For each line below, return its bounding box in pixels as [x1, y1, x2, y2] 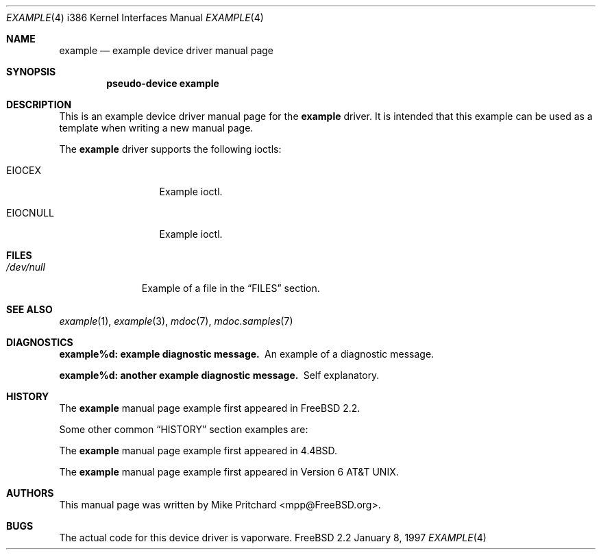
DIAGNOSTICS [6, 336, 73, 348]
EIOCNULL [6, 207, 54, 219]
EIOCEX [6, 164, 42, 176]
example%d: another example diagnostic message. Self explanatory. [59, 369, 380, 381]
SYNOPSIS [6, 66, 56, 77]
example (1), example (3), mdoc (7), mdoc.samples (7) [59, 315, 293, 327]
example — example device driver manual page [59, 45, 274, 56]
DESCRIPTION [6, 99, 72, 110]
